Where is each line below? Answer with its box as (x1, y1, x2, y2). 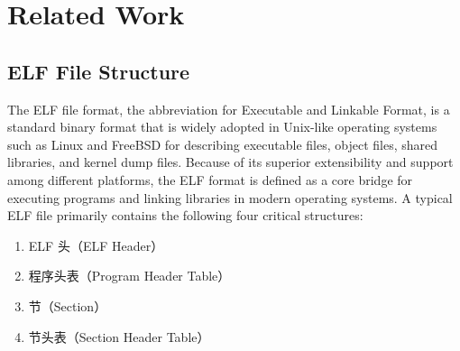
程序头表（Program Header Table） (28, 266, 231, 285)
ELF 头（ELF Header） (28, 236, 164, 254)
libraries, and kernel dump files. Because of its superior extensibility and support (7, 152, 454, 171)
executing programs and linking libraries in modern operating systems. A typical (7, 188, 453, 207)
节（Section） (28, 296, 107, 315)
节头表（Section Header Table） (28, 327, 210, 346)
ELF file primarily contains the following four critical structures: (7, 206, 363, 225)
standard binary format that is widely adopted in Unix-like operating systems (7, 117, 437, 136)
